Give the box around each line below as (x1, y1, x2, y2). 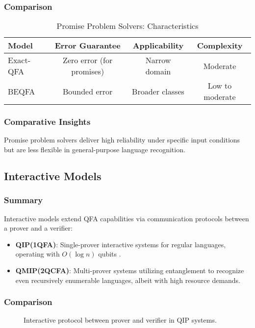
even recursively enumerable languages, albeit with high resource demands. (15, 275, 241, 285)
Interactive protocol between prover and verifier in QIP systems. (24, 315, 217, 325)
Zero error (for (63, 54, 113, 66)
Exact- (8, 54, 31, 66)
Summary (4, 194, 43, 206)
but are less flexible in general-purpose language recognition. (4, 144, 185, 155)
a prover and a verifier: (4, 223, 73, 233)
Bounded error (63, 85, 113, 97)
